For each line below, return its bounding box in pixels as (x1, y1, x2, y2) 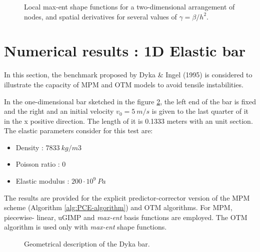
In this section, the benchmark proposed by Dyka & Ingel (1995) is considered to (4, 69, 252, 80)
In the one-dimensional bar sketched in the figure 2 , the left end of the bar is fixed (4, 96, 256, 106)
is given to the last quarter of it (151, 106, 248, 116)
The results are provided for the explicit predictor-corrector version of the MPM (4, 192, 250, 203)
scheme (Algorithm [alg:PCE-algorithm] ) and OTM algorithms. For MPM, (4, 202, 232, 213)
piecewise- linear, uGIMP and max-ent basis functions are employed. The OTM (4, 212, 247, 222)
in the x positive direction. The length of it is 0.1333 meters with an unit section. (4, 115, 253, 126)
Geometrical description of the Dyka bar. (24, 239, 150, 249)
